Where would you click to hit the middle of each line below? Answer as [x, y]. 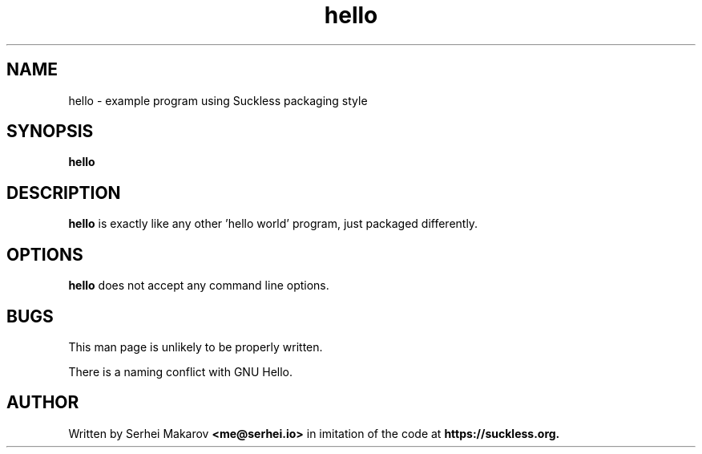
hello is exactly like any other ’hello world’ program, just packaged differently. [273, 224]
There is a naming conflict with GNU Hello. [181, 371]
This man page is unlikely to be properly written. [196, 347]
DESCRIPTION [64, 193]
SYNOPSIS [50, 132]
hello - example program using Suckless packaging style [218, 100]
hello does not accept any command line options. [199, 286]
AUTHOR [43, 403]
